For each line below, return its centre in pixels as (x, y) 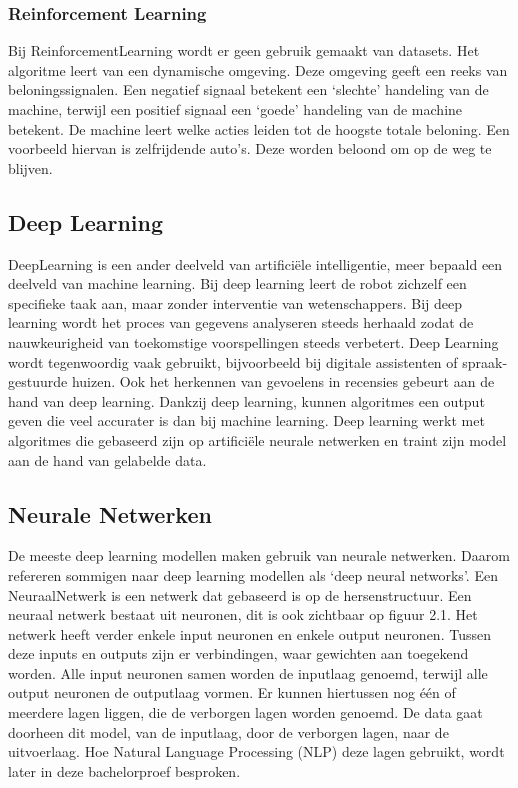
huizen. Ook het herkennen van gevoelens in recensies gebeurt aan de (283, 381)
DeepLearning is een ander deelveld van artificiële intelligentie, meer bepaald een (255, 263)
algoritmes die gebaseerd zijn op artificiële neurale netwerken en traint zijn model (257, 439)
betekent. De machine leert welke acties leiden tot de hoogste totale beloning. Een (259, 128)
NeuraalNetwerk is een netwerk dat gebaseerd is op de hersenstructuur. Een (240, 594)
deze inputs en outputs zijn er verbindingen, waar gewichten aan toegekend (238, 653)
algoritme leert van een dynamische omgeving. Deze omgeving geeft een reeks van (258, 69)
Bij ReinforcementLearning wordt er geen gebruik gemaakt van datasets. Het (244, 50)
